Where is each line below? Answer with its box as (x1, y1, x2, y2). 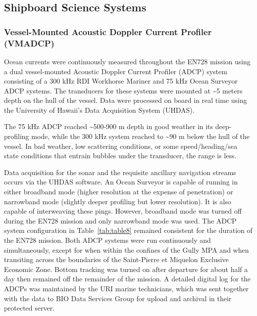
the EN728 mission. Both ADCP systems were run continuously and (4, 235, 211, 245)
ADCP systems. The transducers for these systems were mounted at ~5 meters (4, 85, 243, 95)
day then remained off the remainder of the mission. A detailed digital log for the (4, 273, 251, 284)
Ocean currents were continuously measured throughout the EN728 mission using (4, 56, 251, 66)
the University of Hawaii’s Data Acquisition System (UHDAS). (4, 104, 195, 115)
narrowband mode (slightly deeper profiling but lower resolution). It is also (4, 196, 231, 206)
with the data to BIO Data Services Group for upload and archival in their (4, 293, 232, 303)
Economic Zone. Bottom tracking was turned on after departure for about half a (4, 264, 248, 274)
